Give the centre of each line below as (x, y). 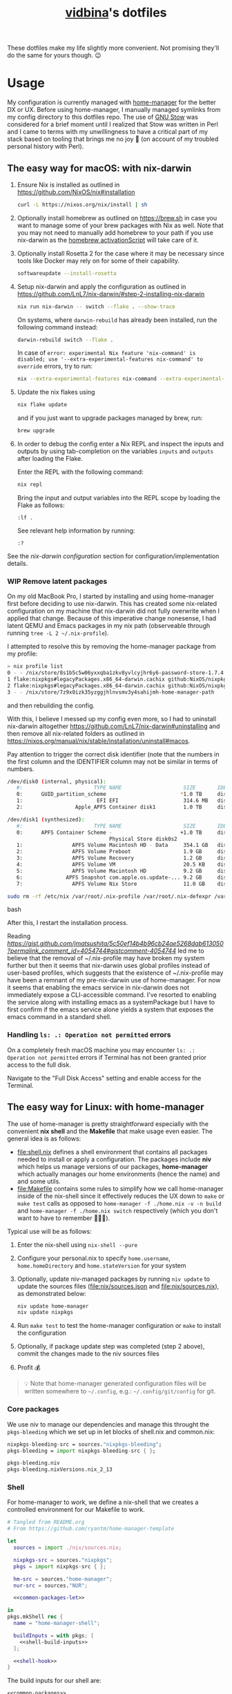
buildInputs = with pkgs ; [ (54, 1635)
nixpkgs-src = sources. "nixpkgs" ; (63, 1560)
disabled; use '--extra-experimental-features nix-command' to (110, 360)
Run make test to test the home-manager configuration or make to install (119, 1326)
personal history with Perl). (46, 146)
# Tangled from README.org (46, 1522)
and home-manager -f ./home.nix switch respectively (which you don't (117, 1210)
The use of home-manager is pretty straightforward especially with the (108, 1123)
